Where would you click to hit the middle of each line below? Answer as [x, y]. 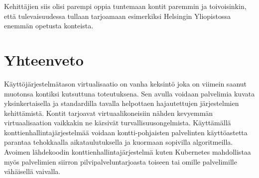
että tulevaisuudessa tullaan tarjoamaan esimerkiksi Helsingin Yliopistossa [117, 16]
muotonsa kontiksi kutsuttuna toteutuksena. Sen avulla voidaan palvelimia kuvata [129, 93]
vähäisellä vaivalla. [32, 171]
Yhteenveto [44, 59]
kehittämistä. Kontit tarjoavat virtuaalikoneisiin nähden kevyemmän [109, 113]
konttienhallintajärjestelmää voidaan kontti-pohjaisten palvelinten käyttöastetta [126, 132]
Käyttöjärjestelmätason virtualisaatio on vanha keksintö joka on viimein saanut [126, 83]
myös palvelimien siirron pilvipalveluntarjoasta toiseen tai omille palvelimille [121, 161]
